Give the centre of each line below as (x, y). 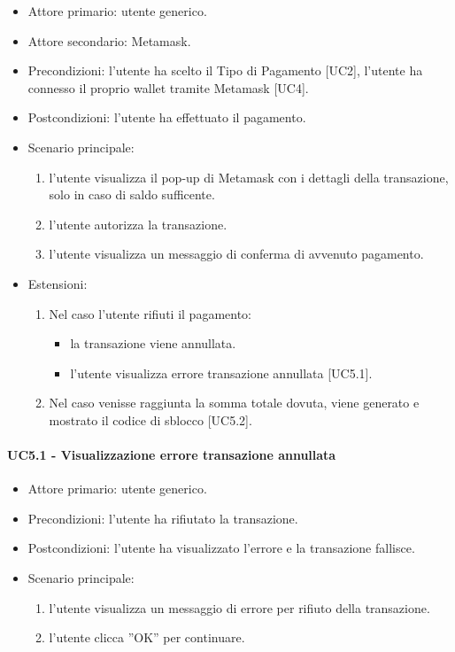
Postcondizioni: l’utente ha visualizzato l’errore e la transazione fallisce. (221, 548)
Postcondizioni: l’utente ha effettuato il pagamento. (167, 117)
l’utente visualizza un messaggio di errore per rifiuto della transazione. (239, 607)
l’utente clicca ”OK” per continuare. (147, 637)
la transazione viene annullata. (153, 343)
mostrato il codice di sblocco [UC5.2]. (150, 419)
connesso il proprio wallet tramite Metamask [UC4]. (168, 87)
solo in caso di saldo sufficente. (132, 194)
